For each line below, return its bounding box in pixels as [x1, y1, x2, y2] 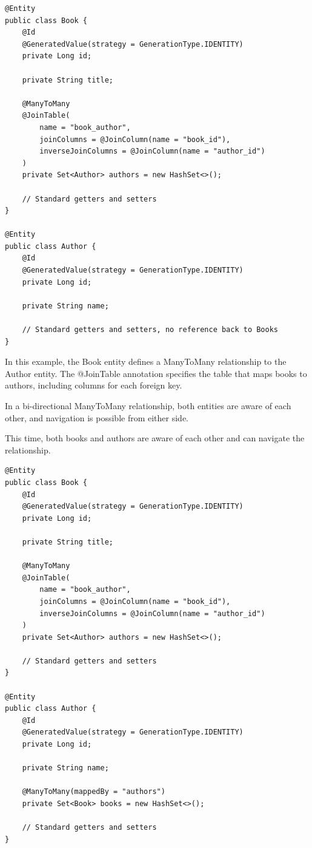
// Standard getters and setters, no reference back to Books [22, 325, 279, 334]
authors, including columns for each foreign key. [5, 379, 182, 392]
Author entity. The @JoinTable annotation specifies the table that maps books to [5, 367, 307, 379]
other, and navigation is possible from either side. [5, 411, 189, 424]
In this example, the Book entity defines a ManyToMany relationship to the [5, 355, 287, 368]
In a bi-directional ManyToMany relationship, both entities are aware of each [5, 399, 291, 412]
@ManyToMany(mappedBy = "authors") [22, 787, 165, 796]
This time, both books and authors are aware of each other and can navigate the [5, 432, 305, 444]
